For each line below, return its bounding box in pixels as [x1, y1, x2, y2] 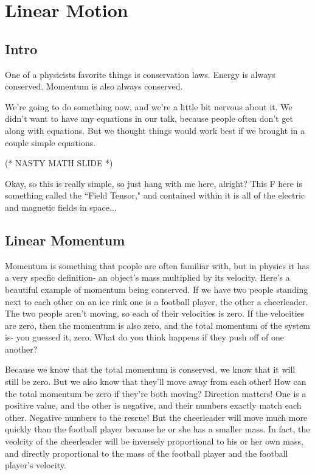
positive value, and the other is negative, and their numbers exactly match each [5, 399, 302, 412]
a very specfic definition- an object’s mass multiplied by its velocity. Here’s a [5, 271, 290, 284]
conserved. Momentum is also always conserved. [5, 80, 183, 93]
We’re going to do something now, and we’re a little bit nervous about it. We [5, 100, 292, 113]
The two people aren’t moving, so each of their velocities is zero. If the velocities [5, 307, 305, 320]
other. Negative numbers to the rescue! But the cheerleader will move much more [5, 410, 308, 423]
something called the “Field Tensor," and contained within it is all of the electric [5, 189, 305, 202]
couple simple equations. [5, 136, 96, 149]
